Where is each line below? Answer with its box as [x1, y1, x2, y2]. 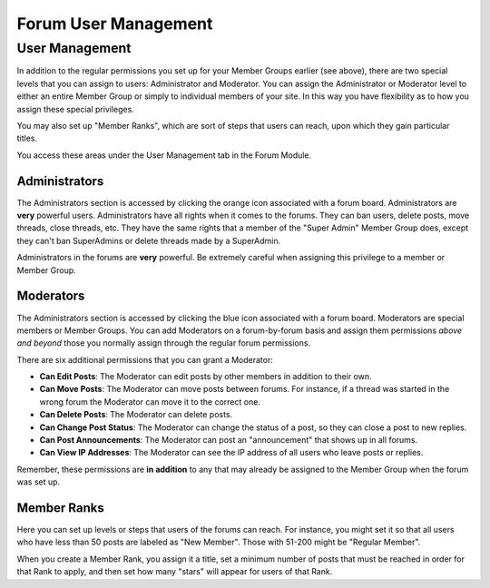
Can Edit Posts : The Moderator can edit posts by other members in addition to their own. [39, 371, 372, 382]
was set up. [16, 476, 61, 487]
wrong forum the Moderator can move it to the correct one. [39, 396, 260, 407]
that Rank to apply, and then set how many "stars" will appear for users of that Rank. [16, 566, 333, 577]
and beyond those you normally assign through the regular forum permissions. [16, 338, 311, 348]
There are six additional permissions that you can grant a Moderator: [16, 354, 274, 365]
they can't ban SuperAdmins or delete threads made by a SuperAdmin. [16, 235, 281, 246]
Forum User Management [16, 14, 213, 34]
